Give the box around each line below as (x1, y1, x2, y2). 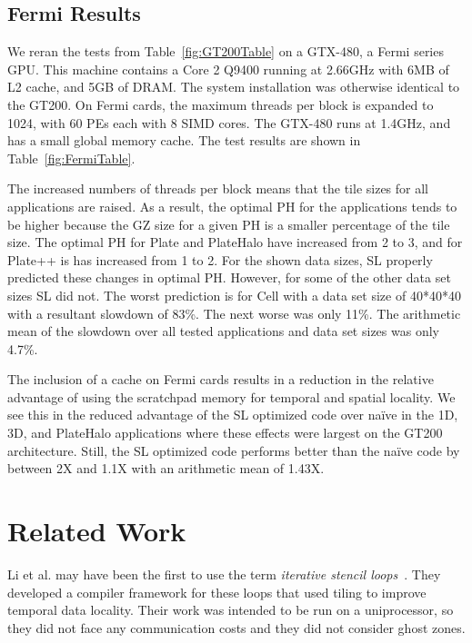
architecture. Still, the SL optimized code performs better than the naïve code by (7, 440, 460, 460)
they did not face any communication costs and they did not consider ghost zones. (7, 618, 466, 637)
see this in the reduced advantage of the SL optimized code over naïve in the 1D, (7, 405, 458, 424)
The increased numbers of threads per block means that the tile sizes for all (7, 179, 429, 198)
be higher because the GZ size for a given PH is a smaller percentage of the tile (7, 214, 450, 233)
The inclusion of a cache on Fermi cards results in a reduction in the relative (7, 370, 434, 389)
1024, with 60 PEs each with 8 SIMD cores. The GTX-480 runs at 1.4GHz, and (7, 113, 451, 132)
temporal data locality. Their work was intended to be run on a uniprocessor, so (7, 600, 454, 619)
